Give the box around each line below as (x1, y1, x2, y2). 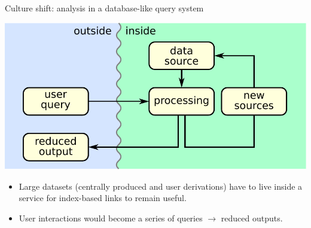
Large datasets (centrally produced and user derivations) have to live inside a (19, 180, 303, 192)
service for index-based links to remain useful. (19, 191, 187, 204)
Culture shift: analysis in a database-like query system (5, 2, 204, 14)
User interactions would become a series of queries (19, 212, 203, 224)
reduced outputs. (221, 212, 283, 224)
